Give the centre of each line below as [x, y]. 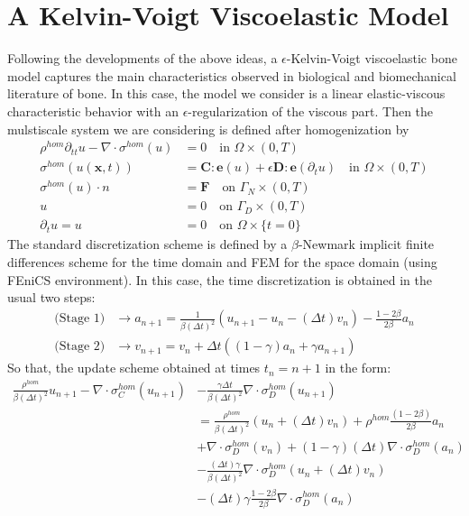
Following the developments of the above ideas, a [143, 58]
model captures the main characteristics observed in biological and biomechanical [232, 75]
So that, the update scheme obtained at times [134, 368]
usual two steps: [51, 297]
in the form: [358, 368]
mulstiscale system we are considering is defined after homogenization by [208, 129]
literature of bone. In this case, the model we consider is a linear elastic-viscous [226, 93]
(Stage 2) [80, 347]
